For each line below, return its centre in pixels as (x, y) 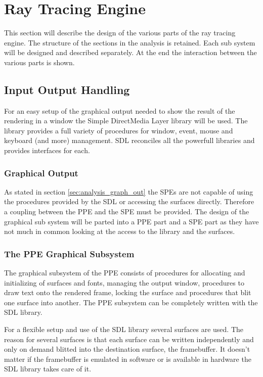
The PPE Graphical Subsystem (69, 253)
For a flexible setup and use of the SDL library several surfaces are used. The (124, 329)
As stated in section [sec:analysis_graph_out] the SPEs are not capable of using (129, 191)
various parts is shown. (39, 62)
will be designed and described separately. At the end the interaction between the (130, 52)
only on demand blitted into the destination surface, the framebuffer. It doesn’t (127, 349)
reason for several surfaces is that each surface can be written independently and (129, 339)
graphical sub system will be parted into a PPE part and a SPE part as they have (131, 221)
